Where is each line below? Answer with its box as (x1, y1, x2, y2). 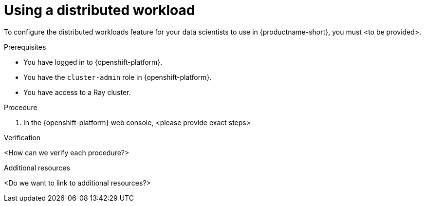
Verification (4, 133, 41, 142)
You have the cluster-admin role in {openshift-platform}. (23, 73, 212, 81)
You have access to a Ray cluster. (23, 88, 131, 96)
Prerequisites (4, 42, 46, 51)
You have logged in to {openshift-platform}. (23, 57, 163, 66)
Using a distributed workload (4, 2, 195, 19)
